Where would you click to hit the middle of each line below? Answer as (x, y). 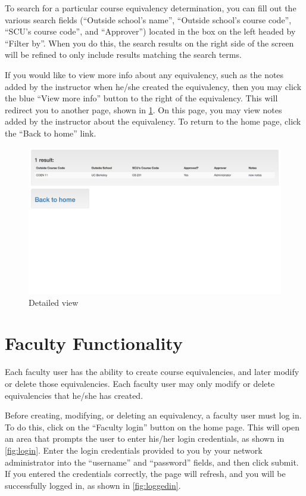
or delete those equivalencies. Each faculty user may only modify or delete (140, 383)
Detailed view (54, 302)
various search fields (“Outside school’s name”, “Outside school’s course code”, (148, 19)
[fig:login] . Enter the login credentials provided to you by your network (134, 450)
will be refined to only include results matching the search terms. (123, 55)
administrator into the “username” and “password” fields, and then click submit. (152, 462)
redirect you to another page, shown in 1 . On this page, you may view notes (143, 109)
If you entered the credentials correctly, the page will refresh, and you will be (145, 474)
